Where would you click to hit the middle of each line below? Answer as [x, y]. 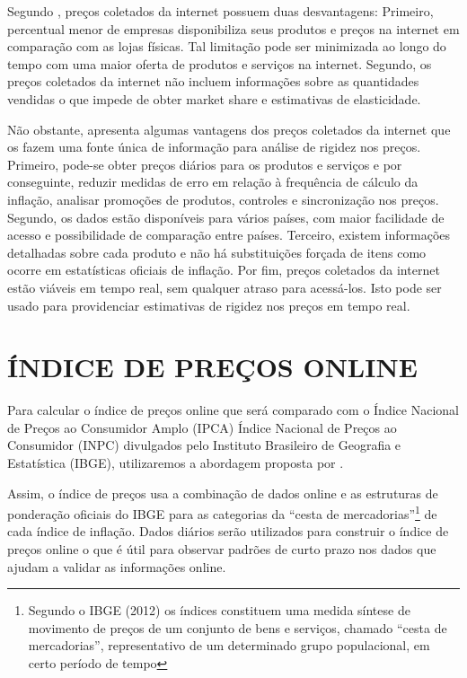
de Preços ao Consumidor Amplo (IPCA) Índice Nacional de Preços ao [202, 427]
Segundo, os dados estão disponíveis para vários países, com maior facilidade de [226, 217]
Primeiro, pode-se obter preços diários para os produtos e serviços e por [205, 164]
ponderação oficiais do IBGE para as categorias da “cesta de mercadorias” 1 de [222, 512]
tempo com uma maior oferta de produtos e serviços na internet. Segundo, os [220, 63]
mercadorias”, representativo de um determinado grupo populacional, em [229, 645]
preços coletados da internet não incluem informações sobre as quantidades [213, 81]
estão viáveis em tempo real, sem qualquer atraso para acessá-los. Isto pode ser [225, 287]
